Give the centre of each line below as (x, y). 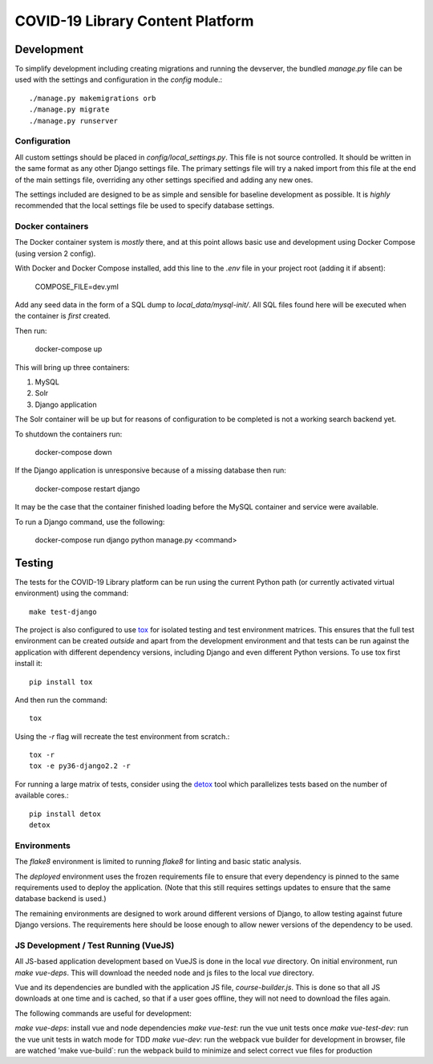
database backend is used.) (61, 899)
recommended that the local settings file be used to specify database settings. (145, 205)
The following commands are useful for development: (103, 1013)
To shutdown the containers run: (69, 434)
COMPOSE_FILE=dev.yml (77, 286)
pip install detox (65, 814)
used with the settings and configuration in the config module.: (119, 79)
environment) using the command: (71, 593)
